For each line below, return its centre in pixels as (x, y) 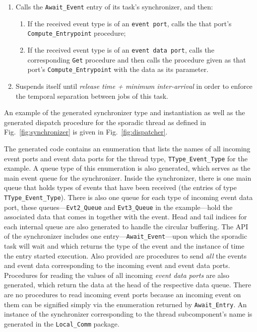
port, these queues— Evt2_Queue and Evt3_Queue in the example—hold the (118, 207)
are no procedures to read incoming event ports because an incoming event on (123, 295)
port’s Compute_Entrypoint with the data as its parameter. (118, 69)
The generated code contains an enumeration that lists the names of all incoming (127, 148)
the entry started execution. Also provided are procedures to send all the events (125, 255)
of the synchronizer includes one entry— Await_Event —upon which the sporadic (126, 236)
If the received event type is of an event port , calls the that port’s (129, 23)
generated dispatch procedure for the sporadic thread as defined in (105, 122)
